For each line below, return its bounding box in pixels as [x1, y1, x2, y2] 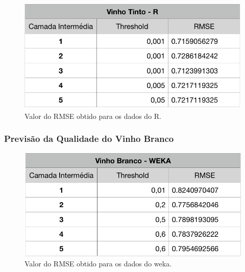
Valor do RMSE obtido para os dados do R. [24, 110, 162, 121]
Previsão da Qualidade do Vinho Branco [4, 132, 174, 145]
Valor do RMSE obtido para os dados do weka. [24, 258, 172, 268]
